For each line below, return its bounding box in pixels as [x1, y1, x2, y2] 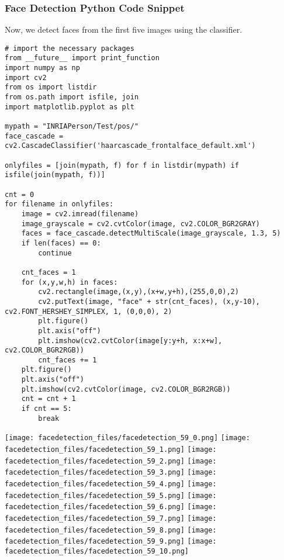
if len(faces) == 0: [21, 238, 101, 247]
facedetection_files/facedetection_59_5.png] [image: [5, 491, 217, 500]
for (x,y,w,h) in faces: [21, 278, 118, 286]
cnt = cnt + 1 [21, 395, 76, 403]
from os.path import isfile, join [5, 93, 139, 102]
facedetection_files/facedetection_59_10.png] [5, 547, 189, 555]
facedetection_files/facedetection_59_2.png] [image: [5, 457, 217, 465]
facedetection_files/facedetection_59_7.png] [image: [5, 514, 217, 523]
